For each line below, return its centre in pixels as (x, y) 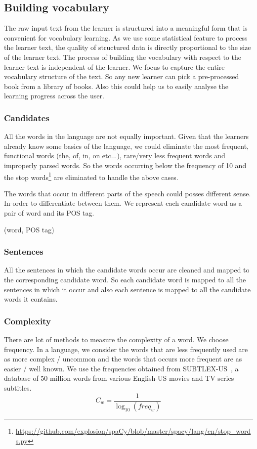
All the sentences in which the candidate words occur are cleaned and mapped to (127, 270)
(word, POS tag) (29, 229)
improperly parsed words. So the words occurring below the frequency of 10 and (125, 165)
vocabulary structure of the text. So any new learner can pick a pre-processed (122, 76)
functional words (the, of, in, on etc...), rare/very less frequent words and (115, 156)
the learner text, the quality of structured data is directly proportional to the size (128, 47)
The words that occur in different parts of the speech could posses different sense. (128, 193)
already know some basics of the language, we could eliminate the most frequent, (127, 146)
